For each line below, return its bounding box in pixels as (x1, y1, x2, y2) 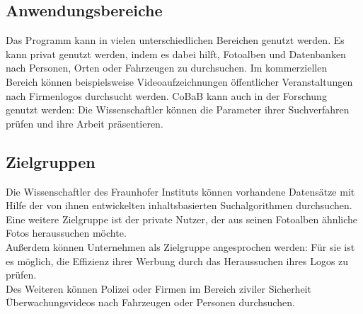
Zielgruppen (6, 150, 96, 172)
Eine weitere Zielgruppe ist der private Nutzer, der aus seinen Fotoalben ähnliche (6, 211, 358, 226)
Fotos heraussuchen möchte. (6, 225, 127, 240)
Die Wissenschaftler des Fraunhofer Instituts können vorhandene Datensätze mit (6, 184, 355, 198)
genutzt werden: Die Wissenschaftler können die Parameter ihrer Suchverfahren (6, 102, 350, 117)
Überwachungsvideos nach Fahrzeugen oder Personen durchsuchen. (6, 295, 295, 310)
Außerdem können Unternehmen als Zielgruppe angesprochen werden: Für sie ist (6, 239, 355, 254)
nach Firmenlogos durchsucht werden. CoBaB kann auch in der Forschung (6, 88, 327, 103)
